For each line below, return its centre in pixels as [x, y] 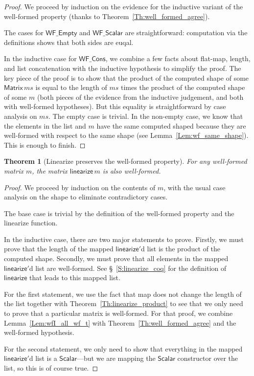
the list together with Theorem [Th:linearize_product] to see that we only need [124, 303]
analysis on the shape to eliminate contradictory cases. [86, 197]
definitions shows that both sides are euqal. [69, 42]
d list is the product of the [181, 249]
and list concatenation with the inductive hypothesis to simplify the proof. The [123, 68]
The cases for [24, 33]
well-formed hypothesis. [39, 332]
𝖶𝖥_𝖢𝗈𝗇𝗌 [92, 59]
